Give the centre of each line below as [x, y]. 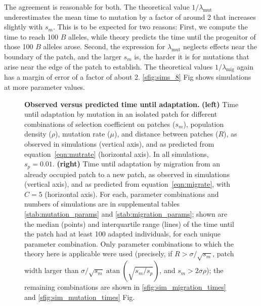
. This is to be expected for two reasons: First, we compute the [150, 27]
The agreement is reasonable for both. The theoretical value [97, 7]
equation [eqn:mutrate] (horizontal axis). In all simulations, [117, 154]
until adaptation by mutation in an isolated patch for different [121, 114]
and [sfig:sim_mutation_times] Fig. [80, 297]
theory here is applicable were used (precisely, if [98, 253]
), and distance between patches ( [166, 134]
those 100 [19, 46]
